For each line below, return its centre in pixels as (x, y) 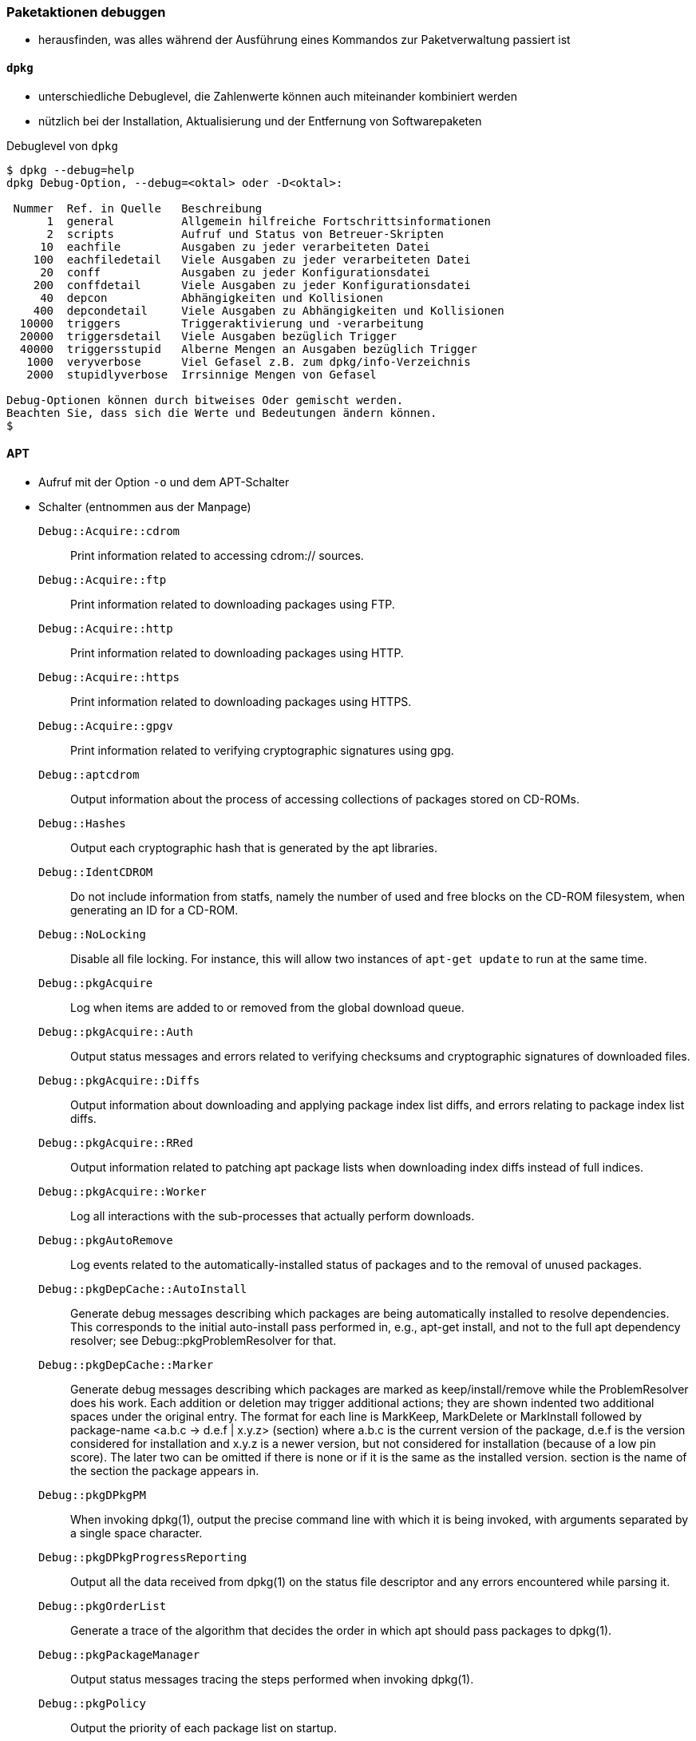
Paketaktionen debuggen (86, 12)
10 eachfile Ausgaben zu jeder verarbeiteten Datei (235, 246)
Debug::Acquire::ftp (103, 579)
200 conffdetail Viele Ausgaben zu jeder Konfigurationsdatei (252, 285)
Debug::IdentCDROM (96, 872)
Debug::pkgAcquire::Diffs (119, 1080)
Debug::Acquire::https (109, 677)
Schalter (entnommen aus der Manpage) (145, 506)
